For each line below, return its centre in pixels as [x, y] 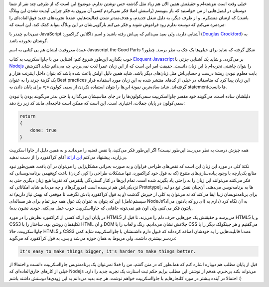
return [28, 116]
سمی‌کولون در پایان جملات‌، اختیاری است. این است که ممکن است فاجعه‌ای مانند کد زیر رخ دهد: [97, 103]
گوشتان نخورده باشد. [29, 40]
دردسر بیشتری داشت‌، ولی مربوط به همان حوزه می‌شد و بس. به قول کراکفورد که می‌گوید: [93, 238]
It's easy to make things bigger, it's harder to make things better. [108, 251]
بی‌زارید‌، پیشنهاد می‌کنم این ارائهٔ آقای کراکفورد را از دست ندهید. [68, 157]
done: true [43, 130]
